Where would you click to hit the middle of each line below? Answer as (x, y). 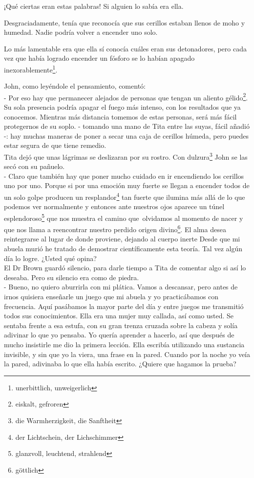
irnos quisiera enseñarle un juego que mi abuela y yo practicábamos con (111, 296)
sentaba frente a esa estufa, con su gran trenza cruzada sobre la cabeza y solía (121, 325)
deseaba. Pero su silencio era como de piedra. (72, 277)
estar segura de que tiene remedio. (55, 145)
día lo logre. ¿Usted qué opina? (50, 258)
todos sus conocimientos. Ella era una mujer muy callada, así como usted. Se (119, 316)
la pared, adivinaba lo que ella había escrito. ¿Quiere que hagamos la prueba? (120, 364)
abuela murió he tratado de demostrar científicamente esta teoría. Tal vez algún (123, 248)
